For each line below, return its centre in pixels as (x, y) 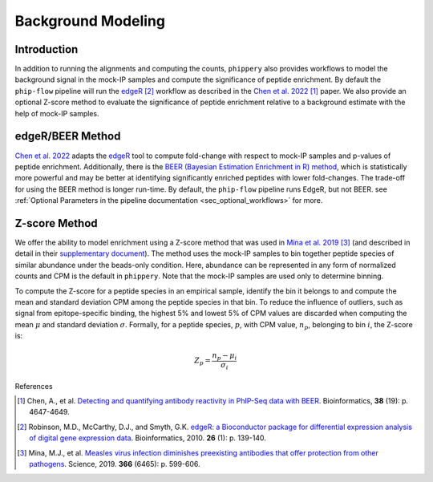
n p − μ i (225, 357)
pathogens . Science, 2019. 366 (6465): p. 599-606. (115, 464)
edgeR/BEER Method (68, 136)
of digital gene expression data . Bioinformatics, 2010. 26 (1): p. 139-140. (148, 438)
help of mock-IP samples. (57, 113)
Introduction (47, 49)
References (34, 386)
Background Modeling (90, 21)
